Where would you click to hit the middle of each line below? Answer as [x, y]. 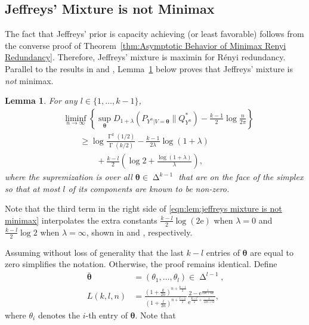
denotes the [59, 315]
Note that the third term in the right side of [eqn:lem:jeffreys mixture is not [143, 208]
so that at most [33, 188]
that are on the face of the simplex [241, 177]
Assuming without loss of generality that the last [94, 252]
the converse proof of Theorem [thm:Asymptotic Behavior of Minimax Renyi [146, 45]
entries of [223, 252]
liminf [76, 118]
